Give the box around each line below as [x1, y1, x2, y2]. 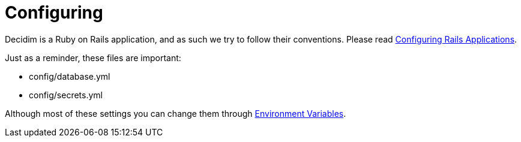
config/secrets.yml [29, 89, 103, 100]
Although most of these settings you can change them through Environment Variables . [5, 108, 346, 119]
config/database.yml [29, 71, 110, 81]
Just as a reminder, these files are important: [5, 52, 181, 63]
